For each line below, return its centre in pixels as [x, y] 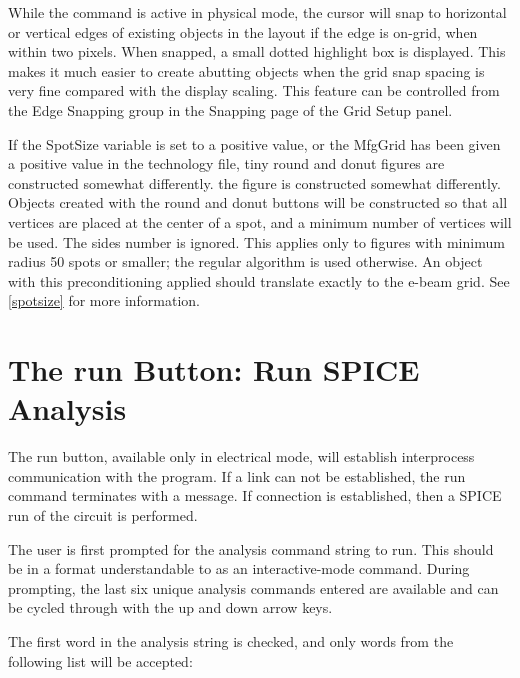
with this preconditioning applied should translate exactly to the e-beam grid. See [259, 280]
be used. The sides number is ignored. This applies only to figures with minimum [256, 241]
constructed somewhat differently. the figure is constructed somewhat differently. [254, 182]
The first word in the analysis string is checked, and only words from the [231, 640]
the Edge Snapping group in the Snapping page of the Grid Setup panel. [230, 109]
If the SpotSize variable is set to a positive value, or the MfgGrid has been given [254, 143]
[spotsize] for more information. [104, 300]
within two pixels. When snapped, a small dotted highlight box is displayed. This [257, 51]
